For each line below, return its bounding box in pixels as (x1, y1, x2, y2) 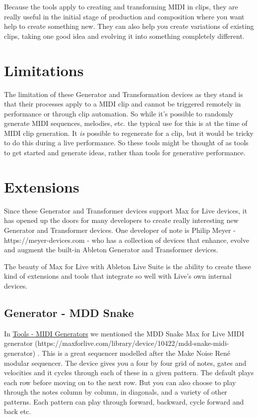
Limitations (4, 60, 84, 80)
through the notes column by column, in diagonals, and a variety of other (4, 387, 227, 397)
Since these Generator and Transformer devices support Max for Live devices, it (4, 205, 248, 215)
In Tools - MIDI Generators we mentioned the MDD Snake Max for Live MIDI (4, 328, 244, 338)
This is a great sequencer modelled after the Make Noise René (42, 347, 231, 358)
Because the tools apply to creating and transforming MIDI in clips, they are (4, 1, 238, 11)
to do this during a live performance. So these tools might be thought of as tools (4, 137, 249, 148)
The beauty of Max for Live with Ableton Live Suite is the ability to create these (4, 261, 251, 271)
